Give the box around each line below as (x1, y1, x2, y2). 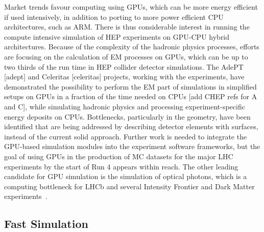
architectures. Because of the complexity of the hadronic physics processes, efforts (4, 41, 259, 52)
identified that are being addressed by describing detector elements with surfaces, (4, 121, 258, 132)
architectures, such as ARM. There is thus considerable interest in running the (4, 21, 250, 32)
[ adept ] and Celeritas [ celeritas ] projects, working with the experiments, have (4, 71, 245, 82)
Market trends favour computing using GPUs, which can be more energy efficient (4, 2, 258, 12)
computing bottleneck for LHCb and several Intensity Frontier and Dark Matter (4, 181, 255, 191)
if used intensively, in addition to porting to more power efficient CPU (4, 11, 224, 22)
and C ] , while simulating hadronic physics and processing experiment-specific (4, 101, 245, 111)
